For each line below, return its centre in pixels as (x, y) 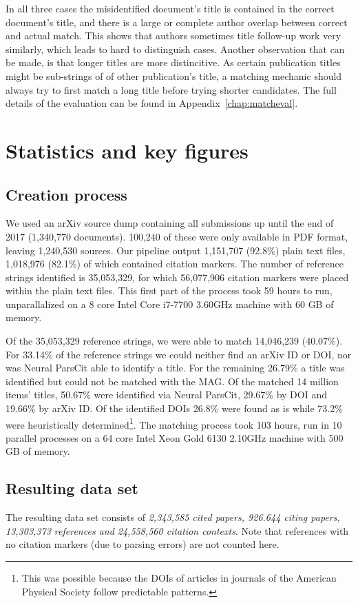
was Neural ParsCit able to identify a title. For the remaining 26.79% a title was (175, 368)
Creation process (66, 194)
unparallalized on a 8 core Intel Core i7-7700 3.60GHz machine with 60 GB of (170, 304)
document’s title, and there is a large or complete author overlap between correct (177, 22)
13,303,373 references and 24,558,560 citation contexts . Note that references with (177, 530)
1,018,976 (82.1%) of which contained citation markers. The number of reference (175, 264)
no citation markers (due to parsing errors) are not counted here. (143, 544)
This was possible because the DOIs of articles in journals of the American (179, 578)
